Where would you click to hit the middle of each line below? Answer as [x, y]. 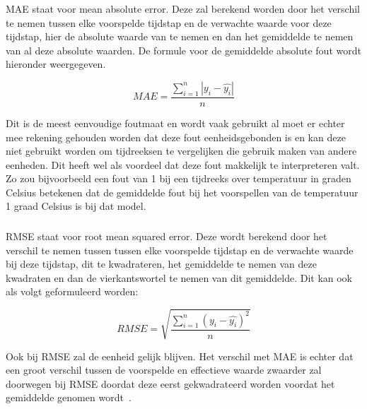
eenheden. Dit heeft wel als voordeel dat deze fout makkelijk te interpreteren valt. [183, 164]
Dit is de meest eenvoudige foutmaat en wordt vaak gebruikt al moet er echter [175, 123]
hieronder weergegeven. [56, 64]
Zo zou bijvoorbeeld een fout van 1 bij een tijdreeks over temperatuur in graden [179, 178]
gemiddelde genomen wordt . [69, 397]
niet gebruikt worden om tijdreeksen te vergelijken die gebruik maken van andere [181, 151]
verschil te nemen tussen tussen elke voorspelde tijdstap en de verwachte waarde [180, 250]
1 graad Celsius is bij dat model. [76, 206]
